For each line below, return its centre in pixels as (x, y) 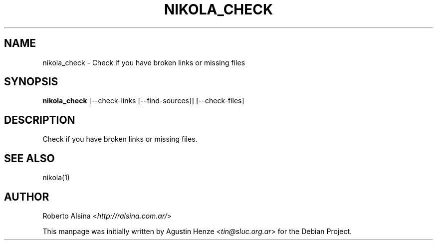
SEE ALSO (29, 158)
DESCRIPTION (40, 120)
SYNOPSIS (31, 82)
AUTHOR (27, 197)
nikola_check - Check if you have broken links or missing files (144, 62)
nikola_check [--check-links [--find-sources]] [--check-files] (143, 101)
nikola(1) (56, 178)
